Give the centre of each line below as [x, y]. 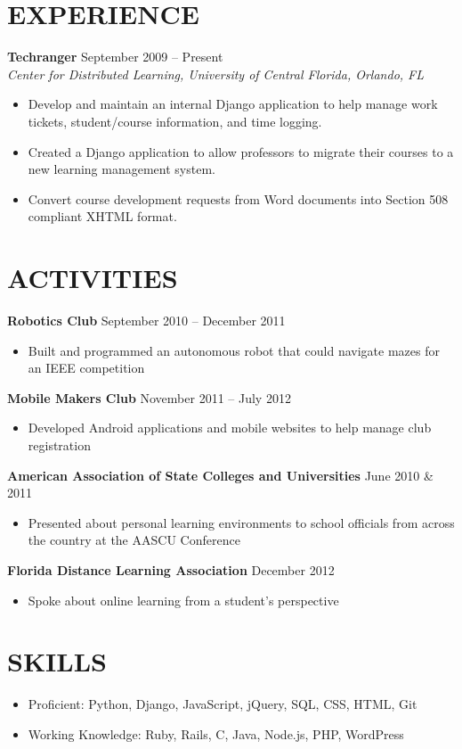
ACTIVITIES [93, 278]
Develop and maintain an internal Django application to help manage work [233, 104]
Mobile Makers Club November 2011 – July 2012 [149, 397]
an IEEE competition [86, 368]
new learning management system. [122, 169]
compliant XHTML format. [102, 216]
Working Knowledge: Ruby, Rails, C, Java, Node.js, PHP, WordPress [216, 733]
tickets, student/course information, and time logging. [175, 121]
